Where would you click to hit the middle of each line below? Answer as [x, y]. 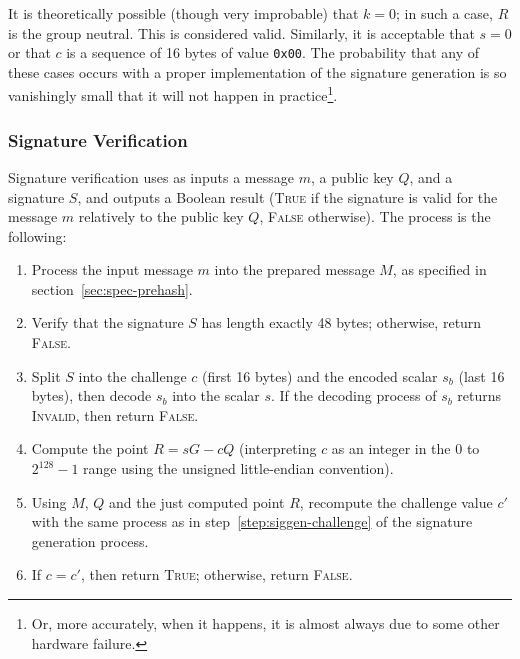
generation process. [90, 540]
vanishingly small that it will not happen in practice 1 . [173, 94]
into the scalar [216, 395]
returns [479, 395]
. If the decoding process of [354, 395]
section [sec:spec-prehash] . [112, 288]
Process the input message [112, 269]
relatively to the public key [161, 216]
